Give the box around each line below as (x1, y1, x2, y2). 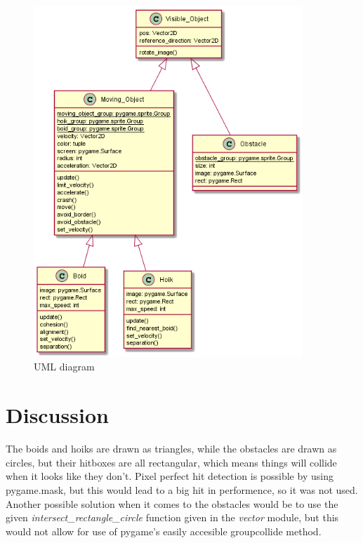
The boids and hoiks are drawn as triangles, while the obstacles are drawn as (6, 441, 337, 456)
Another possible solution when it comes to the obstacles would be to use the (6, 496, 338, 511)
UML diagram (34, 359, 95, 374)
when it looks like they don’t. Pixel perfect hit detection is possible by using (6, 469, 334, 483)
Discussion (6, 401, 109, 429)
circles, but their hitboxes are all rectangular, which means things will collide (6, 455, 337, 469)
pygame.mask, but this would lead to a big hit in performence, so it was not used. (6, 482, 358, 497)
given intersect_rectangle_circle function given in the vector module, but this (6, 510, 339, 525)
